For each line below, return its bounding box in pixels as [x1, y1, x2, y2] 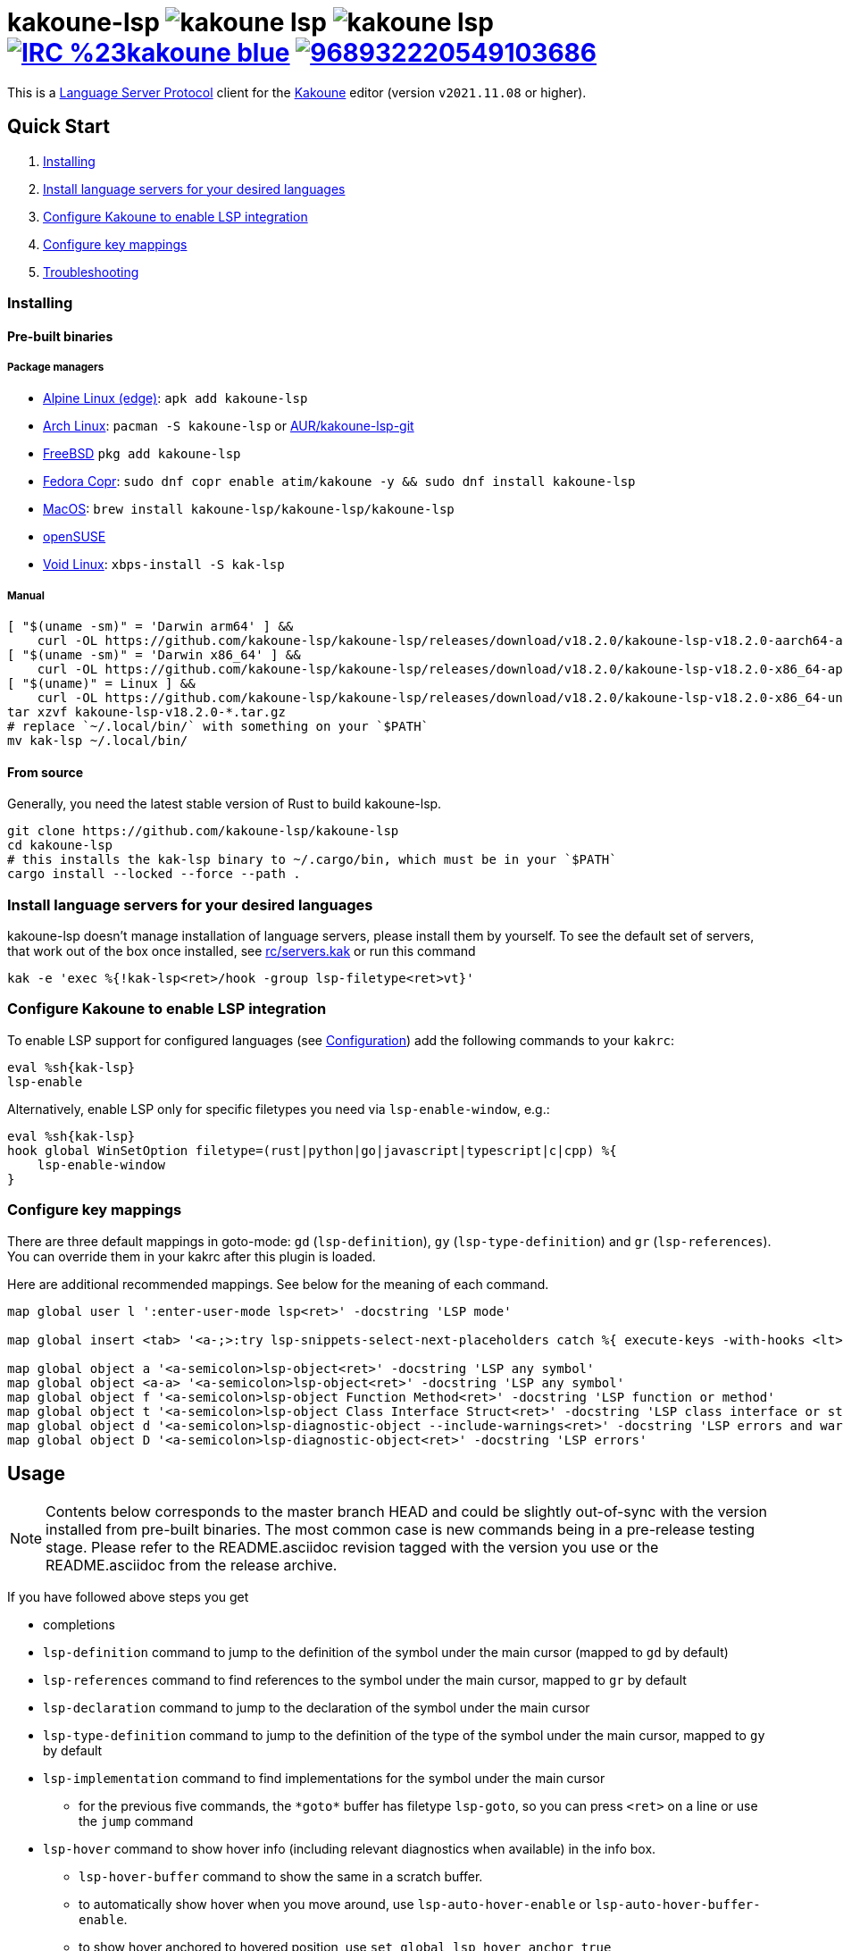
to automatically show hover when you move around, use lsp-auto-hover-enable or [79, 1897, 592, 1913]
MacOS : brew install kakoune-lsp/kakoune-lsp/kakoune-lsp [43, 501, 455, 517]
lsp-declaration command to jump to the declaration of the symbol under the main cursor [43, 1700, 590, 1716]
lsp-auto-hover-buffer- [595, 1897, 761, 1913]
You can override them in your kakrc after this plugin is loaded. [7, 1248, 376, 1264]
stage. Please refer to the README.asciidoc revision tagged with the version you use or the [46, 1538, 659, 1557]
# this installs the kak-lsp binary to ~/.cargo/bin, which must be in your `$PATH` [7, 852, 617, 867]
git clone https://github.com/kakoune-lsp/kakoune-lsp [7, 824, 399, 839]
